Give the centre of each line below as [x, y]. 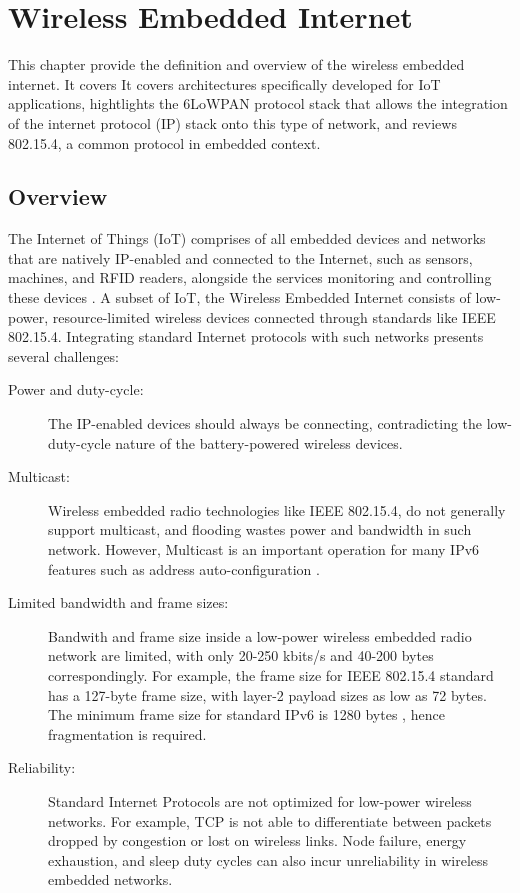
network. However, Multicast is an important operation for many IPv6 [264, 549]
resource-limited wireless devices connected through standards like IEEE [274, 316]
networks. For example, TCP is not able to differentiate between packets [270, 820]
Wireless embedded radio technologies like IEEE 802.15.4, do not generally [277, 509]
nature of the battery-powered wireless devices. [259, 442]
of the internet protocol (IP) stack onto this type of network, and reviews [232, 122]
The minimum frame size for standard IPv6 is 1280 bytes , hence [246, 714]
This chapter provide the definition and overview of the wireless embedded [236, 64]
